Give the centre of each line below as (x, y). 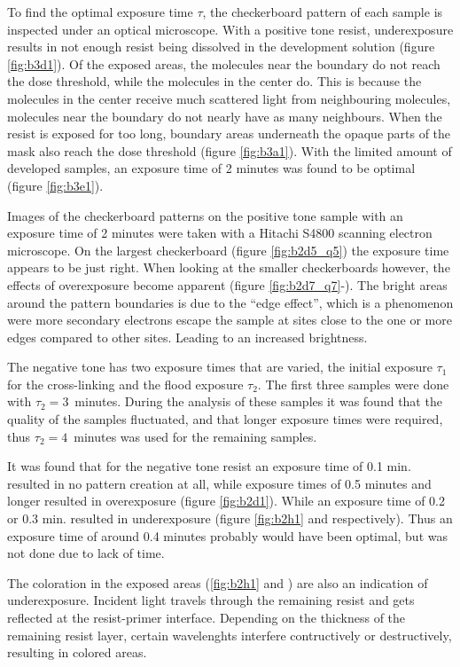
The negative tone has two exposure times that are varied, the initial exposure (220, 367)
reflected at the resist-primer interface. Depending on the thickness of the (207, 617)
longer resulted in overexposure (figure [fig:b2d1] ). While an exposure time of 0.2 (226, 501)
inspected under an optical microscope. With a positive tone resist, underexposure (230, 29)
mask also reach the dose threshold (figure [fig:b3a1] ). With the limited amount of (230, 150)
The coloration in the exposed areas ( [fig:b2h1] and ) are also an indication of (218, 582)
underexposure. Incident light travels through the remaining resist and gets (211, 600)
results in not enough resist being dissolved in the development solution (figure (221, 47)
